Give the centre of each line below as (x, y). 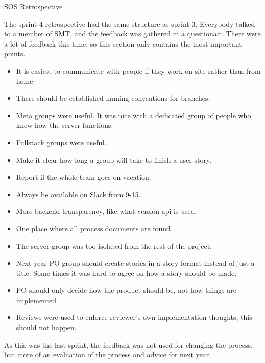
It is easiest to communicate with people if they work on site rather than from (138, 70)
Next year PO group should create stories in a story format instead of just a (135, 263)
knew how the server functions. (65, 125)
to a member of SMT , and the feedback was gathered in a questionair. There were (132, 34)
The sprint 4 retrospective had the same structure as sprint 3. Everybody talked (130, 23)
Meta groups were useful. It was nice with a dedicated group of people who (134, 115)
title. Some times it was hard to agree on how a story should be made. (126, 273)
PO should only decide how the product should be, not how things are (126, 290)
